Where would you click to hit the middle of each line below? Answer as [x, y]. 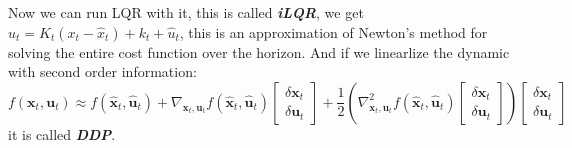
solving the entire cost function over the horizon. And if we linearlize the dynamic [259, 51]
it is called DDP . [62, 133]
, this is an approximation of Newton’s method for [333, 31]
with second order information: [102, 71]
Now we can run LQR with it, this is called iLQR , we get [186, 12]
